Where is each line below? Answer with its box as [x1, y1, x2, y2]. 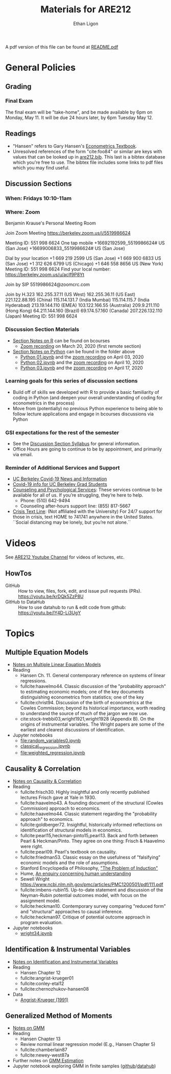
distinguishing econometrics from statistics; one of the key [20, 694, 144, 700]
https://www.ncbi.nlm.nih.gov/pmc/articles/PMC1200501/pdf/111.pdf [20, 881, 163, 887]
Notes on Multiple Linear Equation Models [12, 661, 101, 668]
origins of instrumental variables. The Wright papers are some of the [20, 721, 164, 727]
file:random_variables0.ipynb [20, 737, 81, 744]
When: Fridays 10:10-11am [5, 194, 72, 202]
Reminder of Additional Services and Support [5, 464, 120, 472]
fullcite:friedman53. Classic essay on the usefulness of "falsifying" [20, 854, 161, 860]
